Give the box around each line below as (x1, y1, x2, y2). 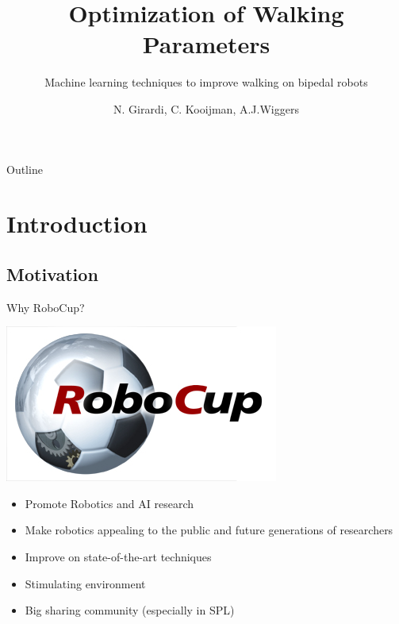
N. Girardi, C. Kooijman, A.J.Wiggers (113, 100, 299, 117)
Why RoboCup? (6, 299, 85, 315)
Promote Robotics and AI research (25, 495, 194, 511)
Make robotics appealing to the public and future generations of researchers (25, 522, 393, 538)
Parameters (142, 28, 270, 60)
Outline (6, 160, 43, 177)
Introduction (6, 207, 148, 240)
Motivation (6, 261, 98, 286)
